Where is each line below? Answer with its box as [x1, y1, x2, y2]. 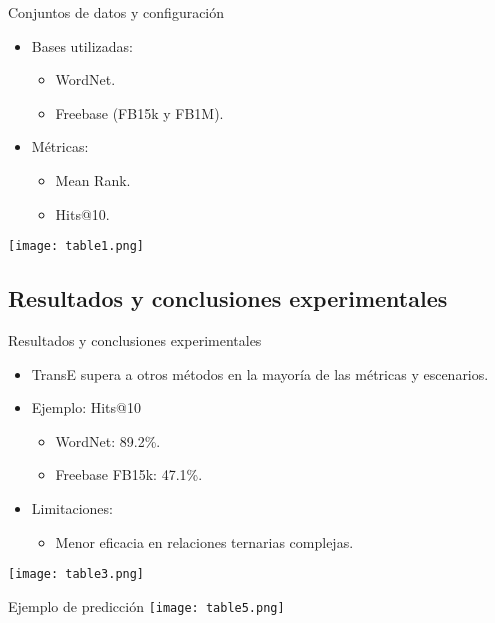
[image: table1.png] [8, 239, 145, 254]
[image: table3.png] [8, 567, 145, 582]
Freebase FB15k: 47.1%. [55, 464, 203, 485]
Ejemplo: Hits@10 [31, 397, 141, 418]
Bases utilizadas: [31, 35, 133, 56]
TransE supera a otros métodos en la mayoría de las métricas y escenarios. [31, 363, 489, 384]
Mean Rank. [55, 169, 131, 190]
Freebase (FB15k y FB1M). [55, 102, 224, 123]
